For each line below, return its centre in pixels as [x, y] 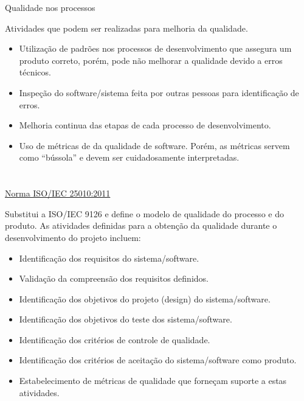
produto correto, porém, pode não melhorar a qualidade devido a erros [151, 60]
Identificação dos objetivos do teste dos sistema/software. [126, 319]
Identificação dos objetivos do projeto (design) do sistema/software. [145, 298]
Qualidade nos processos [50, 7]
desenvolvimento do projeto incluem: [73, 237]
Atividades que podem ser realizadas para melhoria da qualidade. [126, 28]
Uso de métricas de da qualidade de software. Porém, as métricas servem [154, 145]
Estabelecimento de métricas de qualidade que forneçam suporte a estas [153, 381]
